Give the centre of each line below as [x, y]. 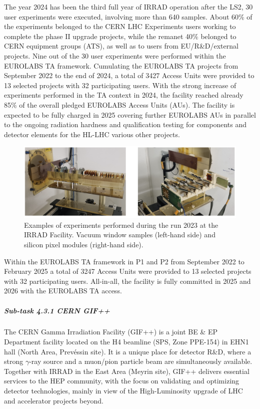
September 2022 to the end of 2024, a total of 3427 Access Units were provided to [129, 75]
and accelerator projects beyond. [54, 400]
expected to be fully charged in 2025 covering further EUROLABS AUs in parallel [130, 114]
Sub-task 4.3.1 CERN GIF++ [57, 310]
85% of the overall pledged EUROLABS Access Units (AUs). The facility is [119, 104]
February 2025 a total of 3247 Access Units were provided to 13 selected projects [128, 271]
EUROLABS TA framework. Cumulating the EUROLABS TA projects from [121, 65]
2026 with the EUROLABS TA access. [63, 291]
